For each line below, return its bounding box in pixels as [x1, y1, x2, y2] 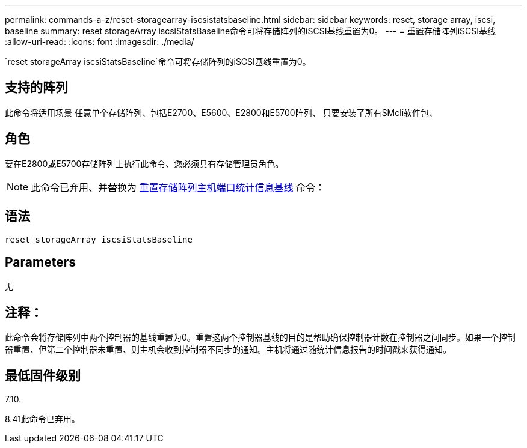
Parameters [5, 254, 76, 270]
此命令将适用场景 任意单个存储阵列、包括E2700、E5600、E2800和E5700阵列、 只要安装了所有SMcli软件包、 [5, 107, 438, 118]
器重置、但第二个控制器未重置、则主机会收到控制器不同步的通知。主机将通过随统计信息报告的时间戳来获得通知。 [5, 344, 451, 355]
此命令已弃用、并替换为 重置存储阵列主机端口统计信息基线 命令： [31, 181, 325, 193]
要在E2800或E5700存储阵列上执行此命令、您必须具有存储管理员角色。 [5, 158, 284, 169]
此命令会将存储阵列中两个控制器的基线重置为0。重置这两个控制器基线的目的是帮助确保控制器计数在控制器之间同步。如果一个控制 [5, 332, 516, 343]
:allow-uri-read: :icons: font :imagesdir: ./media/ [5, 37, 194, 47]
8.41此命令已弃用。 [5, 414, 80, 425]
